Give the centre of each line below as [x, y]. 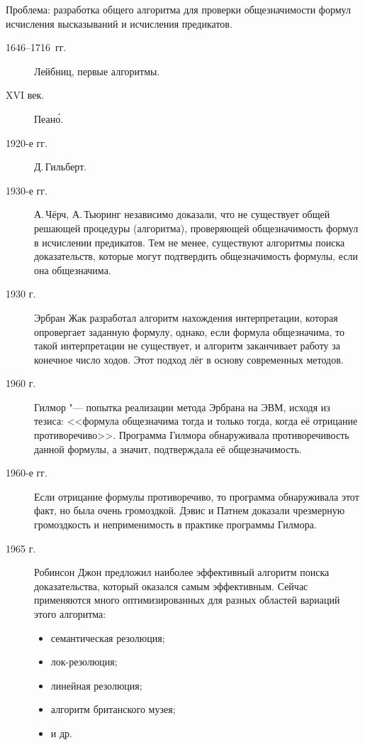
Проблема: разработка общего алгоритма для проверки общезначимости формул [178, 9]
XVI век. [25, 95]
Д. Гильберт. [61, 167]
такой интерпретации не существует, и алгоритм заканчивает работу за [187, 346]
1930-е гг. [27, 190]
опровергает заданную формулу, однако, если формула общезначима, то [189, 331]
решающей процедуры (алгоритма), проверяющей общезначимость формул [196, 228]
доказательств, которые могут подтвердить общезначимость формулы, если [196, 256]
